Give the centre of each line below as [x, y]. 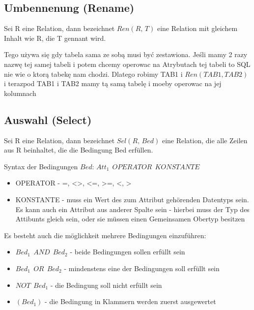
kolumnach [20, 93]
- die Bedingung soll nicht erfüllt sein [106, 285]
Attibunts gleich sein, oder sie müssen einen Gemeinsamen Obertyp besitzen [130, 219]
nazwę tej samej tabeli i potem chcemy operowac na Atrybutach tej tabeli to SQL [127, 64]
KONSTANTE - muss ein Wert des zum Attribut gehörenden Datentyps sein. [132, 199]
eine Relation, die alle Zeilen [205, 140]
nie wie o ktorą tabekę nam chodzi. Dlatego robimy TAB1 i [93, 74]
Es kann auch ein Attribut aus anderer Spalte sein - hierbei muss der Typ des [132, 209]
